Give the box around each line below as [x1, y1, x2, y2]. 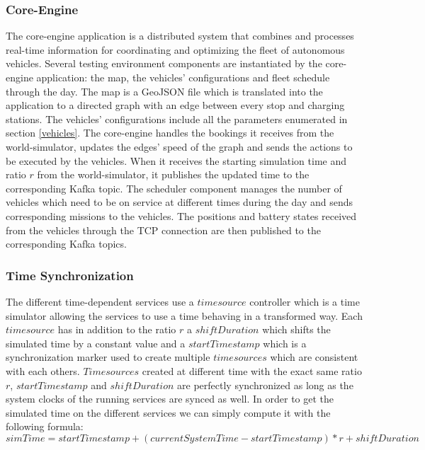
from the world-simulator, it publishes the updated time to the [37, 167, 310, 182]
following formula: [6, 419, 84, 434]
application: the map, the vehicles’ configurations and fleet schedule [36, 70, 330, 84]
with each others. [6, 363, 80, 378]
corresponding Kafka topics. [6, 236, 127, 251]
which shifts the [262, 322, 331, 337]
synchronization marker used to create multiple [6, 350, 210, 364]
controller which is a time [249, 294, 360, 308]
